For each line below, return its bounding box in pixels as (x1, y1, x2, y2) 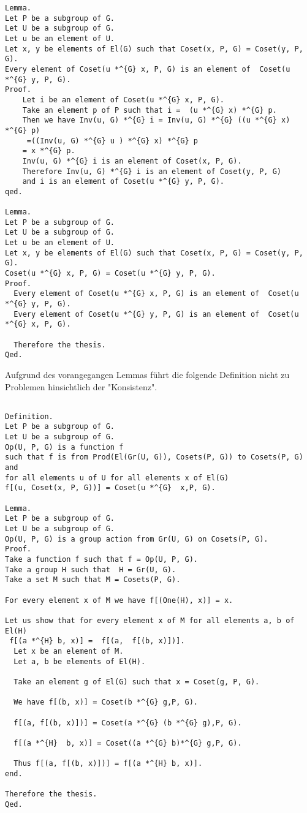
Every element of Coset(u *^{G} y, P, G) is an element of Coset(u (13, 309, 299, 319)
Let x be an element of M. (13, 646, 124, 656)
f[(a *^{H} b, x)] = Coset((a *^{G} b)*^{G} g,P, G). (13, 738, 242, 747)
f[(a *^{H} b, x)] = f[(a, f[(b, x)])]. (9, 637, 185, 646)
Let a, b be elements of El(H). (13, 657, 146, 666)
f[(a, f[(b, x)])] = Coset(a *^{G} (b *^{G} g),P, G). (13, 718, 242, 727)
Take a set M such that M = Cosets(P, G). (5, 575, 181, 584)
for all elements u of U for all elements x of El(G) (5, 473, 229, 482)
